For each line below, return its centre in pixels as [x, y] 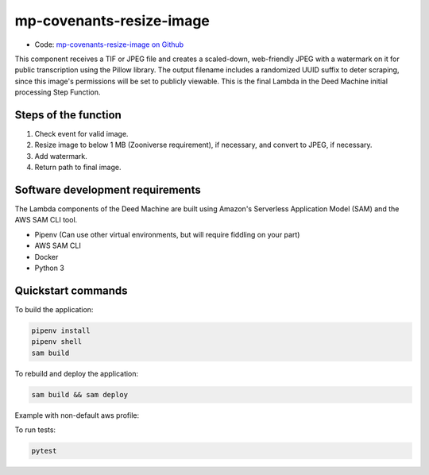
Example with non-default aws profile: [77, 415]
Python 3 [50, 268]
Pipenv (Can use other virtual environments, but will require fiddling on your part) [167, 234]
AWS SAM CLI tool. [46, 220]
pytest [44, 451]
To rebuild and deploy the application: [77, 373]
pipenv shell [57, 342]
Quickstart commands [71, 290]
